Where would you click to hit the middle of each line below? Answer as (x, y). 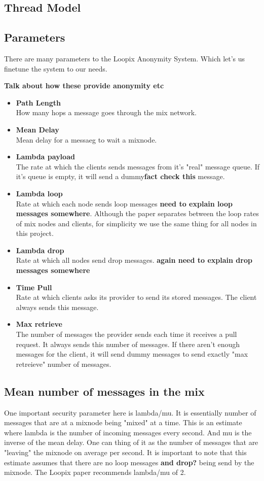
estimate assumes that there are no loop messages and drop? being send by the (129, 462)
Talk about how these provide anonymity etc (84, 85)
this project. (35, 233)
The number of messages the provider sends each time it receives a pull (126, 334)
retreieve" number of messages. (64, 364)
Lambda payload (45, 157)
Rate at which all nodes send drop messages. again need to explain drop (134, 260)
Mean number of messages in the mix (104, 391)
